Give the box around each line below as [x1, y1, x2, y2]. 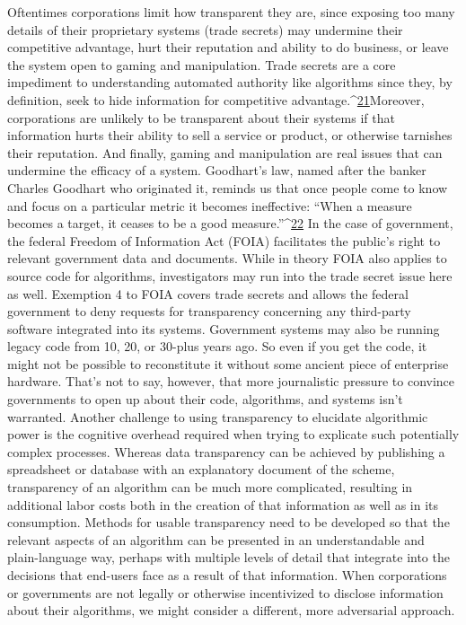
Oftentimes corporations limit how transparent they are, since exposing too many [7, 3, 455, 21]
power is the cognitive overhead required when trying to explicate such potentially [7, 425, 460, 444]
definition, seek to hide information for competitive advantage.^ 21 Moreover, [7, 90, 425, 109]
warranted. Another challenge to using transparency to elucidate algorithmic [7, 407, 428, 426]
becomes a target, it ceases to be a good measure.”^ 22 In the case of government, [7, 214, 453, 233]
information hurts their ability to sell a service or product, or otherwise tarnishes [7, 126, 453, 145]
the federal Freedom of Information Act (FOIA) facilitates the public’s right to [7, 231, 441, 250]
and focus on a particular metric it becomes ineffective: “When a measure [7, 196, 412, 215]
